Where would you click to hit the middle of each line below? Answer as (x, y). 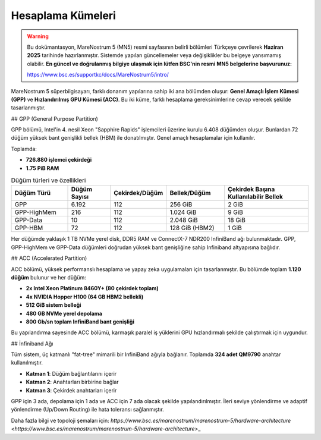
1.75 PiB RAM (43, 168)
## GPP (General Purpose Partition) (54, 118)
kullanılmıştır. (27, 363)
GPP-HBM (29, 228)
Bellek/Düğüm (190, 193)
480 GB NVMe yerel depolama (64, 313)
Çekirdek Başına (251, 189)
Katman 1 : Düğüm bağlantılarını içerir (71, 373)
